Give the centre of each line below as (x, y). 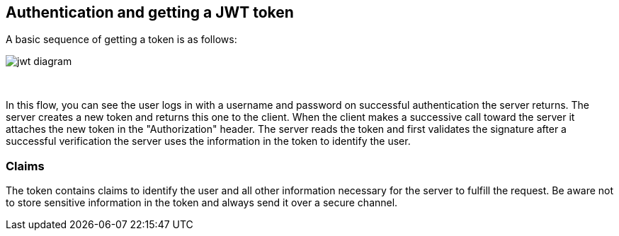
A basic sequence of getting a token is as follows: (121, 40)
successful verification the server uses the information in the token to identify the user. (208, 141)
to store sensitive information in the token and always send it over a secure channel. (202, 203)
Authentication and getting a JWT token (150, 12)
